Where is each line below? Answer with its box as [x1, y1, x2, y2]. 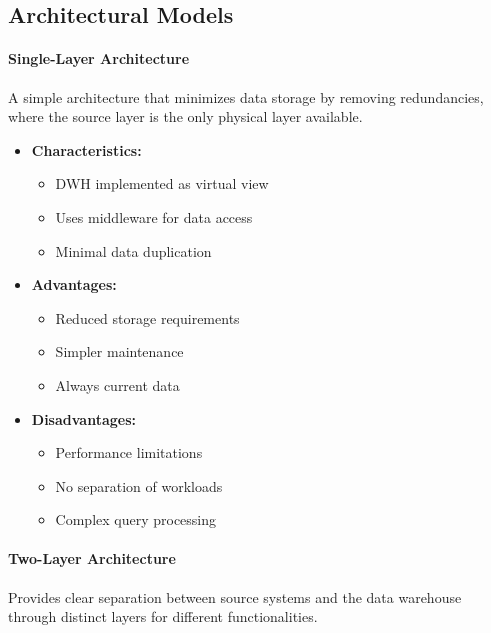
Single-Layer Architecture [8, 48, 190, 69]
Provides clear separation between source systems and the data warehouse [8, 586, 462, 607]
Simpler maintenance [55, 341, 184, 362]
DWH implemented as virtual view [55, 173, 269, 194]
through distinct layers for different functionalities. [8, 606, 318, 627]
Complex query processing [55, 509, 217, 530]
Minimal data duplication [55, 240, 212, 261]
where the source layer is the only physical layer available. [8, 106, 363, 127]
